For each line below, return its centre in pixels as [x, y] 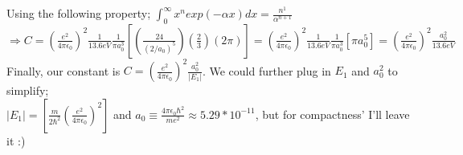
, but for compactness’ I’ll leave [332, 114]
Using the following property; [79, 13]
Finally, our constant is [64, 70]
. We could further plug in [266, 70]
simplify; [28, 90]
